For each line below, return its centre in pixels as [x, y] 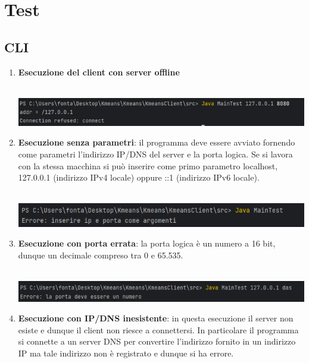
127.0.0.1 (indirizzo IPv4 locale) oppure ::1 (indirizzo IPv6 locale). [139, 177]
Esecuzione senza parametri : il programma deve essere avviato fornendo [157, 142]
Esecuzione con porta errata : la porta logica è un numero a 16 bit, [147, 243]
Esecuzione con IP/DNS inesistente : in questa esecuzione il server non [156, 318]
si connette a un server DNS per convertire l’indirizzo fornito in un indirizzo [157, 341]
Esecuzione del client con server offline [99, 72]
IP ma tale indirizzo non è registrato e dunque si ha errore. [126, 353]
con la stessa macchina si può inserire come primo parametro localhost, [148, 165]
